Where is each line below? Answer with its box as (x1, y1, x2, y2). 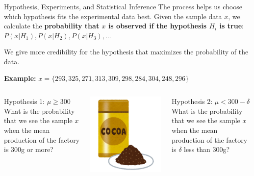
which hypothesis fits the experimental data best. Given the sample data (4, 11, 222, 21)
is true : (219, 21, 244, 31)
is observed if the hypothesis (108, 21, 207, 31)
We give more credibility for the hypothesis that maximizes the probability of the (4, 47, 249, 57)
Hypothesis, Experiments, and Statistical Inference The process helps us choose (4, 1, 242, 11)
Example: (4, 73, 36, 83)
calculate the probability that (4, 21, 100, 31)
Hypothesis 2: (172, 96, 213, 106)
